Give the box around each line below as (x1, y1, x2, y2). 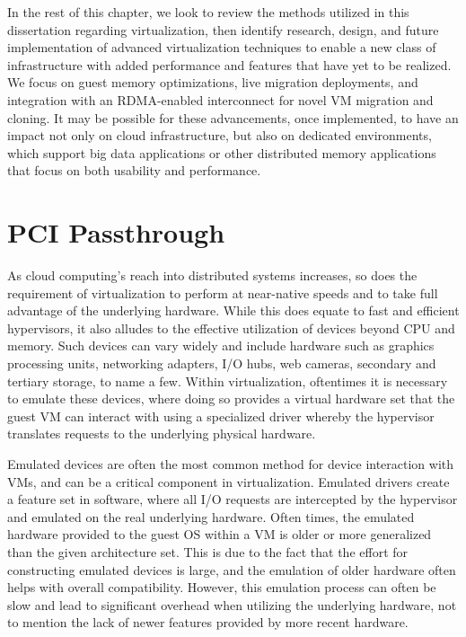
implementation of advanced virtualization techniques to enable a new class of (7, 38, 436, 57)
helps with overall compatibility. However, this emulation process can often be (7, 578, 436, 597)
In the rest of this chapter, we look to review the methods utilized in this (7, 3, 409, 21)
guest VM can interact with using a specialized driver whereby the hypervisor (7, 406, 435, 425)
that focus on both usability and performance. (7, 161, 261, 180)
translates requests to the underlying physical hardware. (7, 424, 316, 443)
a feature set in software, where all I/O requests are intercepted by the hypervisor (7, 490, 458, 509)
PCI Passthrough (7, 214, 225, 251)
